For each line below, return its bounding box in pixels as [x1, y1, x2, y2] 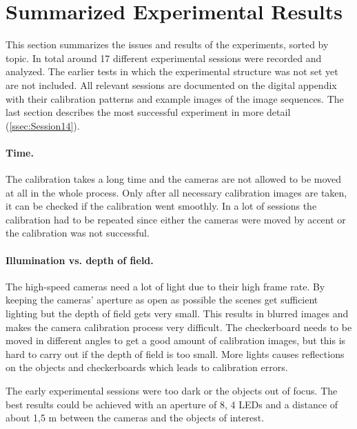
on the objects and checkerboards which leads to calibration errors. [6, 360, 288, 375]
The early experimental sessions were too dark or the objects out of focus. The [6, 383, 338, 397]
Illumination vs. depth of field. [6, 252, 154, 267]
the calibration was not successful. [6, 226, 150, 240]
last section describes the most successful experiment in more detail [6, 105, 291, 119]
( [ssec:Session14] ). [6, 118, 80, 132]
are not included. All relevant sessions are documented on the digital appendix [6, 77, 337, 92]
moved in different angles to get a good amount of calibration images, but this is [6, 333, 346, 348]
